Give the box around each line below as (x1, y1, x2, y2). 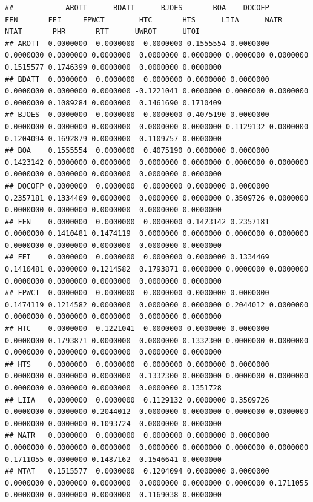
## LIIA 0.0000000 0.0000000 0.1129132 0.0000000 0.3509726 (5, 395, 269, 404)
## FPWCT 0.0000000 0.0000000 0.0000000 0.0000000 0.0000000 (5, 289, 269, 298)
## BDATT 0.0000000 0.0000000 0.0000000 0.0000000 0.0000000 (5, 75, 269, 84)
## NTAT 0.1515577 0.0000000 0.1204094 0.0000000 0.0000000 (5, 467, 269, 476)
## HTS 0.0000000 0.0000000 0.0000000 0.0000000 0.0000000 (5, 360, 269, 369)
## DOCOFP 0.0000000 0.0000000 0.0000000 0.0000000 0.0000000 (5, 181, 269, 190)
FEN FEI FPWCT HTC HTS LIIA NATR (5, 15, 283, 24)
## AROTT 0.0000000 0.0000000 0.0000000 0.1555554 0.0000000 (5, 39, 269, 48)
